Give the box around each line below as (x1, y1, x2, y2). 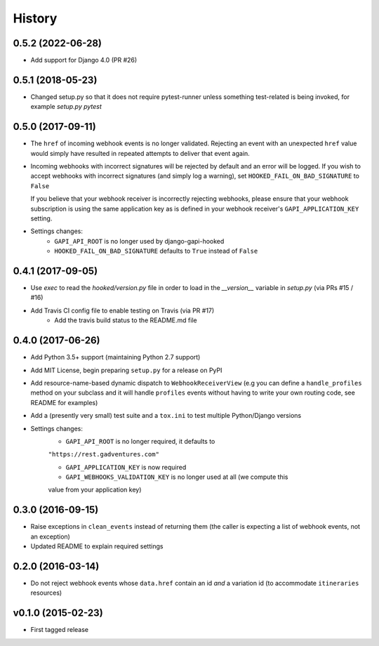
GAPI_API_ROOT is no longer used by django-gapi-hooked (54, 237, 225, 245)
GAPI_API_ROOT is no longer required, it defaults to (65, 437, 215, 445)
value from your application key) (48, 485, 142, 494)
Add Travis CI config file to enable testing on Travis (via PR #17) (30, 306, 215, 315)
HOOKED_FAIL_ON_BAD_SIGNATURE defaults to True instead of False (54, 246, 258, 256)
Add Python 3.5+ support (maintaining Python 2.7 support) (30, 353, 201, 362)
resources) (30, 588, 62, 597)
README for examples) (30, 398, 98, 407)
